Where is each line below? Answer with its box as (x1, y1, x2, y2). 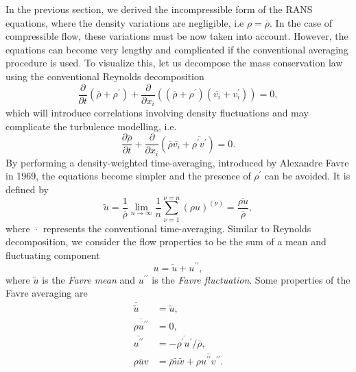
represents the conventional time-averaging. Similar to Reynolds (43, 221, 311, 235)
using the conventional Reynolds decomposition (5, 69, 204, 83)
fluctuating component (5, 247, 100, 262)
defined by (5, 182, 49, 196)
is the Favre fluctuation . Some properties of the (152, 272, 351, 286)
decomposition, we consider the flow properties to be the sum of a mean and (5, 234, 327, 249)
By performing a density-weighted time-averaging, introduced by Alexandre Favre (5, 155, 349, 169)
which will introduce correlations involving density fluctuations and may (5, 106, 309, 120)
